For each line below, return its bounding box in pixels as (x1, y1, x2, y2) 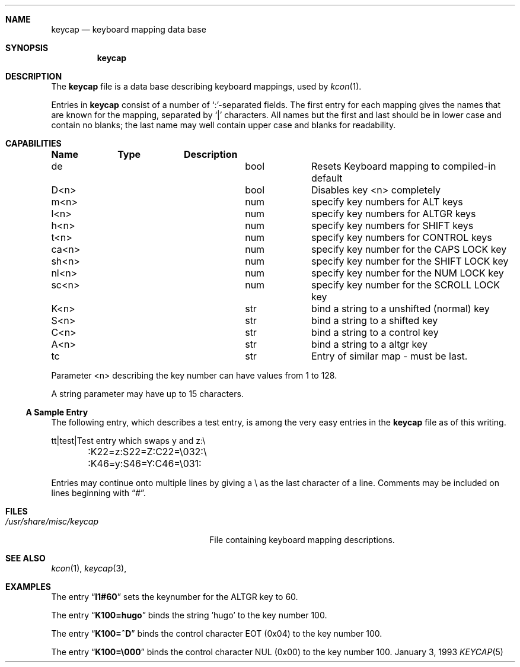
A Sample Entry (25, 407, 88, 417)
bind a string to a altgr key (311, 338, 428, 350)
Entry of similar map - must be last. (311, 350, 468, 362)
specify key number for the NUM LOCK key (311, 267, 504, 279)
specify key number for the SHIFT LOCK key (311, 255, 509, 267)
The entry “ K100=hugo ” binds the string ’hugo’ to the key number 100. (51, 610, 327, 620)
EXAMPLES (5, 582, 51, 592)
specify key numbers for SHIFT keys (311, 220, 474, 231)
